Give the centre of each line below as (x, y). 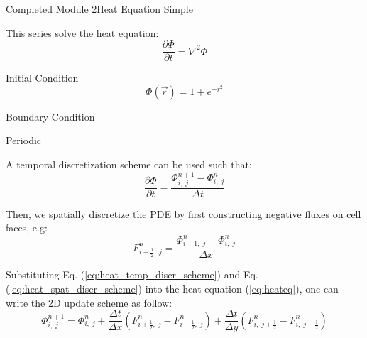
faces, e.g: (27, 228)
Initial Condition (42, 78)
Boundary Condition (50, 116)
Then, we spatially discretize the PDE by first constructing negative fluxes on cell (183, 213)
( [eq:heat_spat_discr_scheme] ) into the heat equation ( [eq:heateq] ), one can (172, 288)
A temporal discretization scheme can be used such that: (129, 164)
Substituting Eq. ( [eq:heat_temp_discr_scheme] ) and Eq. (132, 274)
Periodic (24, 140)
